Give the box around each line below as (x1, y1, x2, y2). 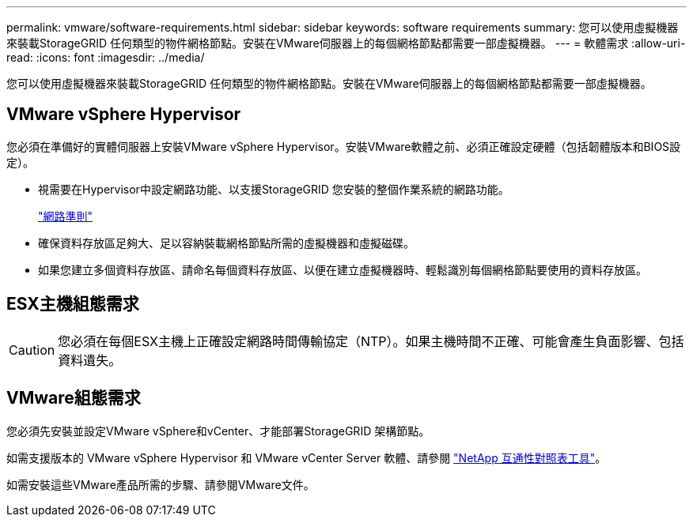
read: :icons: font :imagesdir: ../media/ (6, 51, 205, 64)
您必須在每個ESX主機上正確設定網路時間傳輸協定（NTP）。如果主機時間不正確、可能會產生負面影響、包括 (58, 333, 684, 349)
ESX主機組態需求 (6, 294, 139, 314)
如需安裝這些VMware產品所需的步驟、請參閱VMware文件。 (6, 477, 315, 491)
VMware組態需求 (6, 388, 141, 408)
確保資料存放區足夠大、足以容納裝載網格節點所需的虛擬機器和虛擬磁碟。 (38, 235, 415, 250)
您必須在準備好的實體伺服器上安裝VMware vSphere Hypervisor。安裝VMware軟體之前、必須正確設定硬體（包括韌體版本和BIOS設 (6, 139, 681, 153)
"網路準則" (38, 209, 93, 223)
